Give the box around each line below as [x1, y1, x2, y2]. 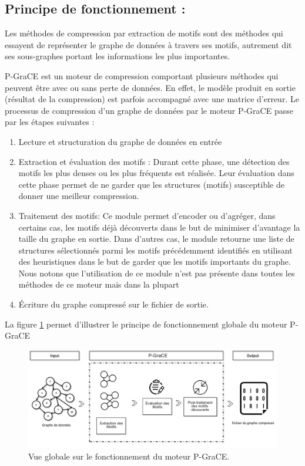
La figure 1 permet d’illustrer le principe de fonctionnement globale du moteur [5, 318, 287, 330]
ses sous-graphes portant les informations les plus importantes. [5, 50, 230, 62]
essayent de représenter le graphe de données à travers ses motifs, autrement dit [5, 38, 292, 50]
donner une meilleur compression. [18, 190, 139, 202]
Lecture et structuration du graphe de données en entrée [18, 135, 222, 147]
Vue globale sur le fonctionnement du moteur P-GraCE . [28, 450, 230, 462]
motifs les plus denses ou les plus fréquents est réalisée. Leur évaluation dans [18, 167, 294, 179]
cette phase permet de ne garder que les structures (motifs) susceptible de [18, 178, 284, 190]
